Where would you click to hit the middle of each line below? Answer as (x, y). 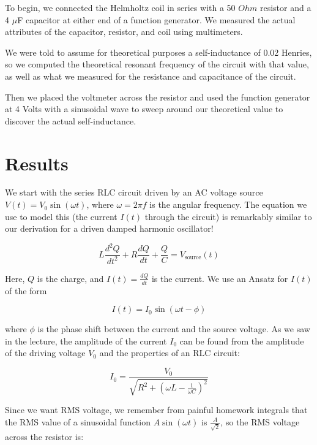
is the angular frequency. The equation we (228, 204)
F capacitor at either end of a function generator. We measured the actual (156, 19)
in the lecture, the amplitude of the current (86, 340)
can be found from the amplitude (242, 340)
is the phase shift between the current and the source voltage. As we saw (174, 329)
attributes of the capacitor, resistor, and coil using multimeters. (124, 32)
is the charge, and (70, 278)
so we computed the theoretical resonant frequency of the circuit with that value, (157, 64)
